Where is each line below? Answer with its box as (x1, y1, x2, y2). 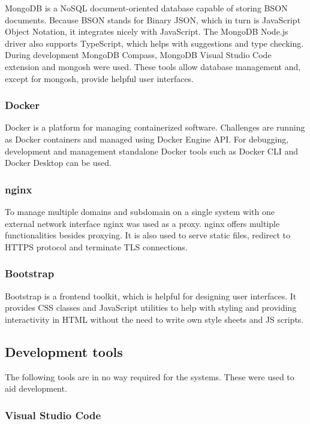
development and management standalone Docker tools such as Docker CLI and (5, 144, 298, 157)
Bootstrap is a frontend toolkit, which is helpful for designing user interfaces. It (5, 289, 297, 302)
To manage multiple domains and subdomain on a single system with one (5, 205, 275, 217)
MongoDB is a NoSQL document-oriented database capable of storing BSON (5, 2, 288, 14)
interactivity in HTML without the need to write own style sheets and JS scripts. (5, 313, 304, 325)
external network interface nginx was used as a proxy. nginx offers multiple (5, 217, 280, 229)
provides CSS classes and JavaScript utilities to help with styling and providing (5, 301, 297, 314)
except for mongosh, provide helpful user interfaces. (5, 72, 194, 84)
